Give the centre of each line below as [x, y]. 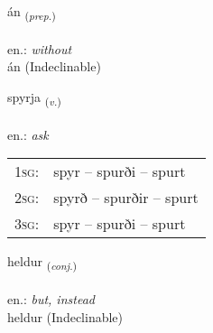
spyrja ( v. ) [34, 97]
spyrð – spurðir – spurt [126, 198]
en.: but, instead [51, 298]
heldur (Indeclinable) [65, 316]
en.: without [40, 48]
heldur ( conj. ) [42, 263]
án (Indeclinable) [54, 66]
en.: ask [28, 134]
